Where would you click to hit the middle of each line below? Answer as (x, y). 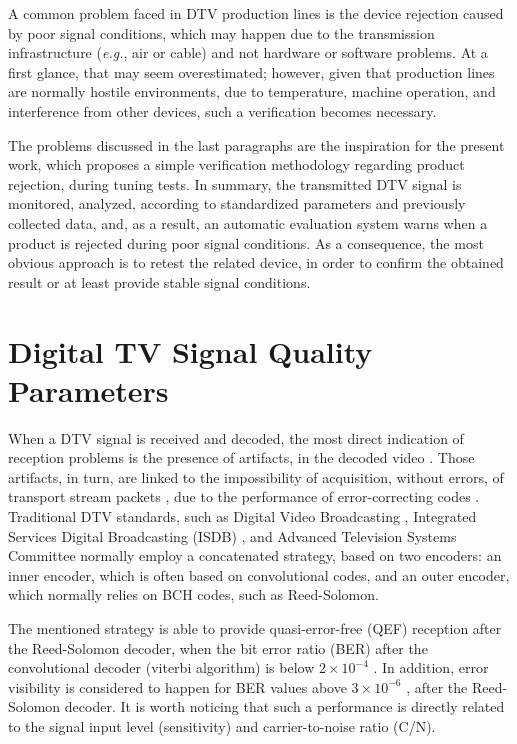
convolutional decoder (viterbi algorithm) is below (161, 667)
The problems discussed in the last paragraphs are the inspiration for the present (256, 144)
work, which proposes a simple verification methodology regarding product (236, 164)
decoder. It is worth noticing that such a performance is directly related (284, 706)
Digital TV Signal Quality (190, 350)
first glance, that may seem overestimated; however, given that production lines (251, 71)
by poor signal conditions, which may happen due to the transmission (221, 32)
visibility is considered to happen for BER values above (177, 686)
